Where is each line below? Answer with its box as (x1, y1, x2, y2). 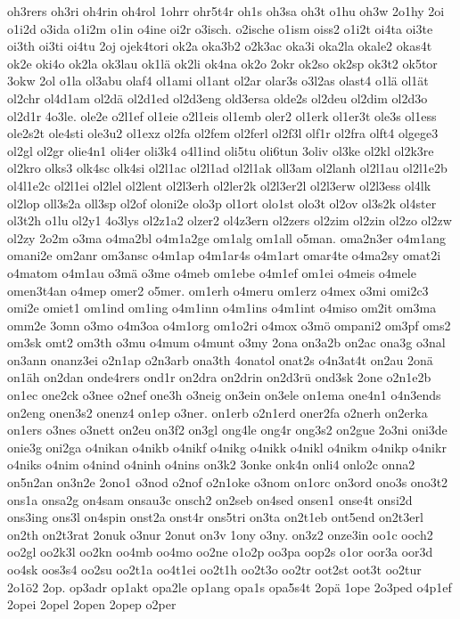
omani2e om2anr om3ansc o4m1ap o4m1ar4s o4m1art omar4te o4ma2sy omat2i (7, 246, 441, 265)
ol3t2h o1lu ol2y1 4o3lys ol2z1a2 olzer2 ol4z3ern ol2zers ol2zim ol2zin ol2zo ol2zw (7, 211, 452, 230)
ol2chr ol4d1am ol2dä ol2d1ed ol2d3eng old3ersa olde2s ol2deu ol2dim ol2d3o (7, 88, 428, 107)
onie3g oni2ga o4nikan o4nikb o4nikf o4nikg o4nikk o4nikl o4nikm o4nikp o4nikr (7, 437, 447, 456)
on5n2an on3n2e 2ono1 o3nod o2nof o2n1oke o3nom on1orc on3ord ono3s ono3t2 (7, 473, 448, 492)
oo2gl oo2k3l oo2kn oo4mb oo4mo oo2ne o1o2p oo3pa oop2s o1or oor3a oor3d (7, 542, 433, 561)
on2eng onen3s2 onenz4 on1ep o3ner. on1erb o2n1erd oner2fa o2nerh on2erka (7, 403, 428, 421)
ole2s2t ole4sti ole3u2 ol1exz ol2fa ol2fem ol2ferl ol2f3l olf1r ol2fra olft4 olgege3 (7, 124, 439, 143)
